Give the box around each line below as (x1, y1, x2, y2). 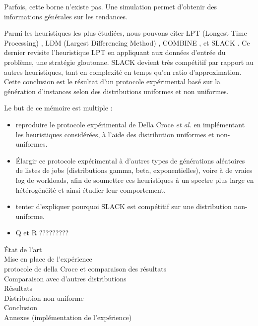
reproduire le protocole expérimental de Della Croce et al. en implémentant (15, 119, 245, 129)
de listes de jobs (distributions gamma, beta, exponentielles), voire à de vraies (15, 165, 253, 175)
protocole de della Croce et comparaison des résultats (4, 264, 167, 274)
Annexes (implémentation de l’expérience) (4, 312, 132, 323)
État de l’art (4, 244, 42, 254)
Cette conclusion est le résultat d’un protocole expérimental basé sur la (4, 76, 221, 87)
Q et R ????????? (15, 227, 69, 238)
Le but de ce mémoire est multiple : (4, 103, 113, 113)
